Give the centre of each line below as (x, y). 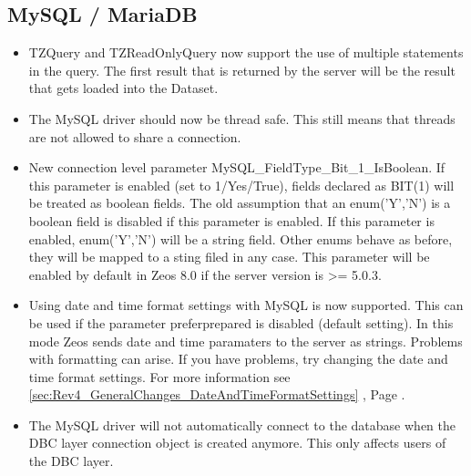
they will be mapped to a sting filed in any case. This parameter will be (229, 257)
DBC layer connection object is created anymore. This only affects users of (237, 443)
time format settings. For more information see (159, 376)
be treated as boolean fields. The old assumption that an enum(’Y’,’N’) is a (240, 203)
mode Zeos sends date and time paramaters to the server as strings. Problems (246, 341)
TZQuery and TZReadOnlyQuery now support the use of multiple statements (246, 52)
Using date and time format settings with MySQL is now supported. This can (246, 305)
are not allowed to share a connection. (135, 136)
